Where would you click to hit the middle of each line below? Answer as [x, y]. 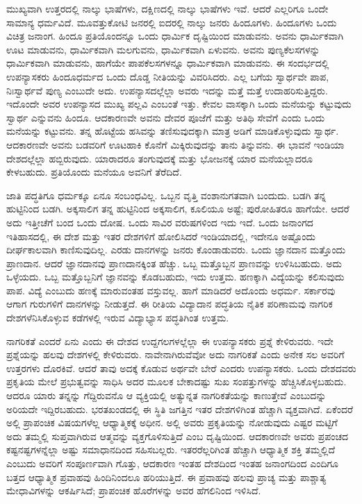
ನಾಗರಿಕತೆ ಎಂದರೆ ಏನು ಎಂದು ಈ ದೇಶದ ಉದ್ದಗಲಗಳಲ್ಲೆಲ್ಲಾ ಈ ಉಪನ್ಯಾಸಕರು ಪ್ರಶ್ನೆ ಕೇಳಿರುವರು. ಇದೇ [170, 341]
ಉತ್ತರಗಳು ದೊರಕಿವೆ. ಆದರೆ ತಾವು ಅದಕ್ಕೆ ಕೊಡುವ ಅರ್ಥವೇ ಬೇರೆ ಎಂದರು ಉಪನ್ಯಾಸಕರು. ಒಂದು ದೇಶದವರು [181, 368]
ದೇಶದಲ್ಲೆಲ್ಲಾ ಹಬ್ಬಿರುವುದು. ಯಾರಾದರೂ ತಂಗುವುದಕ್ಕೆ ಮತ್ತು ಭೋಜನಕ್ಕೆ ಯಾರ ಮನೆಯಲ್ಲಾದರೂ [160, 158]
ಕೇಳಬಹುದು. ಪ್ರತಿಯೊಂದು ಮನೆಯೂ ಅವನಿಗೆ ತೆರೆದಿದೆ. [94, 172]
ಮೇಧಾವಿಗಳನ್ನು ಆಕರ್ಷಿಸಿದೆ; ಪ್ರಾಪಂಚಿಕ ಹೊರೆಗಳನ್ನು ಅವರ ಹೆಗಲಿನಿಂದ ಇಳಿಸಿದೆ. [134, 490]
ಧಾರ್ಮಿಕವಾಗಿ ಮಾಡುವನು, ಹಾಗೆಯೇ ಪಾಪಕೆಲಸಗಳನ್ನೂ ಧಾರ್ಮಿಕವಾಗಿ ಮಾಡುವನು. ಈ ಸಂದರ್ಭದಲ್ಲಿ [168, 63]
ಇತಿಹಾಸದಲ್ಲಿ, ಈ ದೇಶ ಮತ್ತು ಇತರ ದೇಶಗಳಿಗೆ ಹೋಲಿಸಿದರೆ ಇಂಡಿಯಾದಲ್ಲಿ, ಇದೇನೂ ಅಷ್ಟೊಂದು [161, 236]
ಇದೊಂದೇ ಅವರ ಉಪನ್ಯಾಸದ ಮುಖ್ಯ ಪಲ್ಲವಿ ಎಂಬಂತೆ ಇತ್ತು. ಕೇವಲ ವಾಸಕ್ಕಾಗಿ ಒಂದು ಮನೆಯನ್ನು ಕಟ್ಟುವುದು [179, 104]
